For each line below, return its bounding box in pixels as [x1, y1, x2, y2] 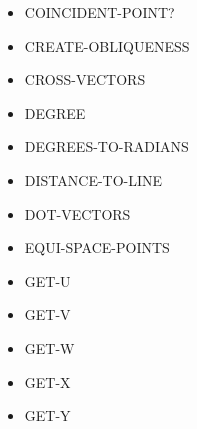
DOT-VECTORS [24, 203, 131, 224]
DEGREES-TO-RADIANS [24, 136, 189, 157]
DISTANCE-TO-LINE [24, 169, 163, 190]
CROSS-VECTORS [24, 69, 146, 90]
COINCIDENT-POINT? [24, 2, 175, 22]
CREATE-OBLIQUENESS [24, 35, 190, 56]
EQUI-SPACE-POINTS [24, 237, 170, 258]
